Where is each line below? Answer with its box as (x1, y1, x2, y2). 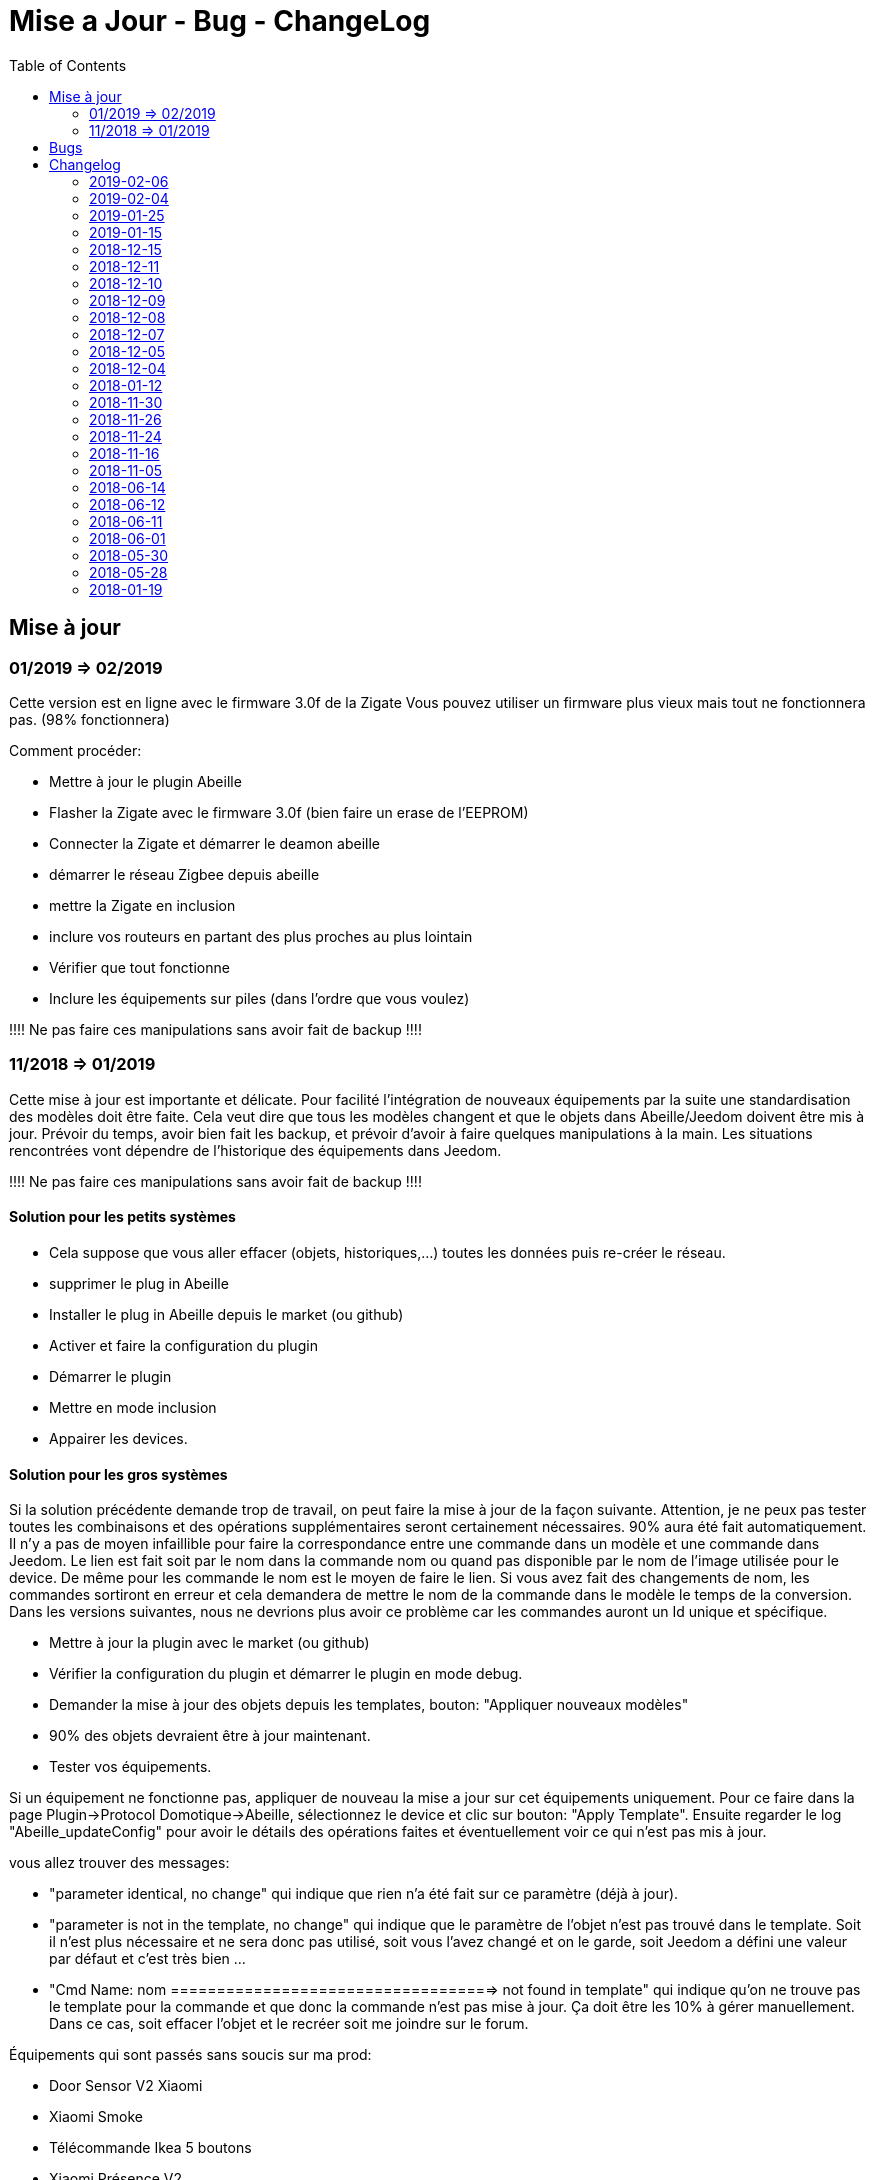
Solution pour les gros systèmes (9, 1465, 228, 1483)
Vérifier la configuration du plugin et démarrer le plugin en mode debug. (49, 1665, 523, 1683)
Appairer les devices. (49, 1429, 188, 1447)
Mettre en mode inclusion (49, 1398, 217, 1416)
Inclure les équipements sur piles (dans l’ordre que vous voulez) (49, 989, 470, 1007)
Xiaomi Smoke (49, 2108, 143, 2126)
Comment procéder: (9, 741, 142, 759)
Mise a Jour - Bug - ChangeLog (9, 4, 431, 38)
